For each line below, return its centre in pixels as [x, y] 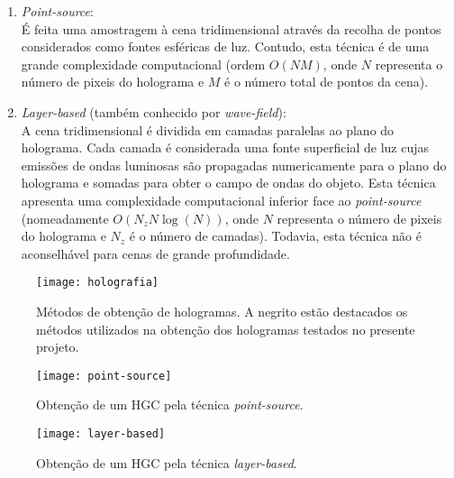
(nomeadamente [65, 218]
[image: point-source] [104, 376]
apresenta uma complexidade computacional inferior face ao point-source [221, 200]
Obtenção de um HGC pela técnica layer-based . [167, 462]
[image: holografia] [98, 283]
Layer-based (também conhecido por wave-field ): [154, 111]
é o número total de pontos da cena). [327, 82]
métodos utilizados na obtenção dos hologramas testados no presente [226, 329]
